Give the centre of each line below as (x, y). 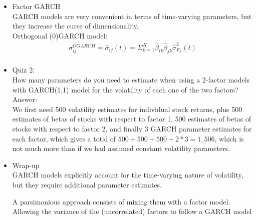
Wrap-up (26, 165)
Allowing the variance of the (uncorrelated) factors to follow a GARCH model (132, 211)
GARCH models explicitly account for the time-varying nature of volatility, (128, 175)
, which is (229, 138)
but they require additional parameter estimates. (87, 184)
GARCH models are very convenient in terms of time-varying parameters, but (132, 16)
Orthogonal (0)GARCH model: (60, 35)
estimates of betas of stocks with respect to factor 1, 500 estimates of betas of (132, 119)
